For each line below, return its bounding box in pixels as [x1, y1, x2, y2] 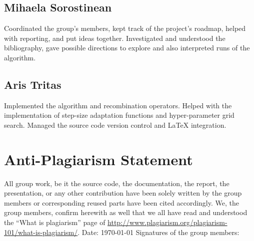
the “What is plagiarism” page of [4, 217, 105, 228]
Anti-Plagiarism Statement [4, 149, 193, 169]
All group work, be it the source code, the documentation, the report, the [4, 178, 229, 188]
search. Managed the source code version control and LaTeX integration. [4, 119, 226, 130]
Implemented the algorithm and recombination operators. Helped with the [4, 100, 232, 110]
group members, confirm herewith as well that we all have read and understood [4, 207, 247, 218]
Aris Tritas [4, 76, 61, 92]
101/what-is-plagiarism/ [4, 227, 78, 237]
